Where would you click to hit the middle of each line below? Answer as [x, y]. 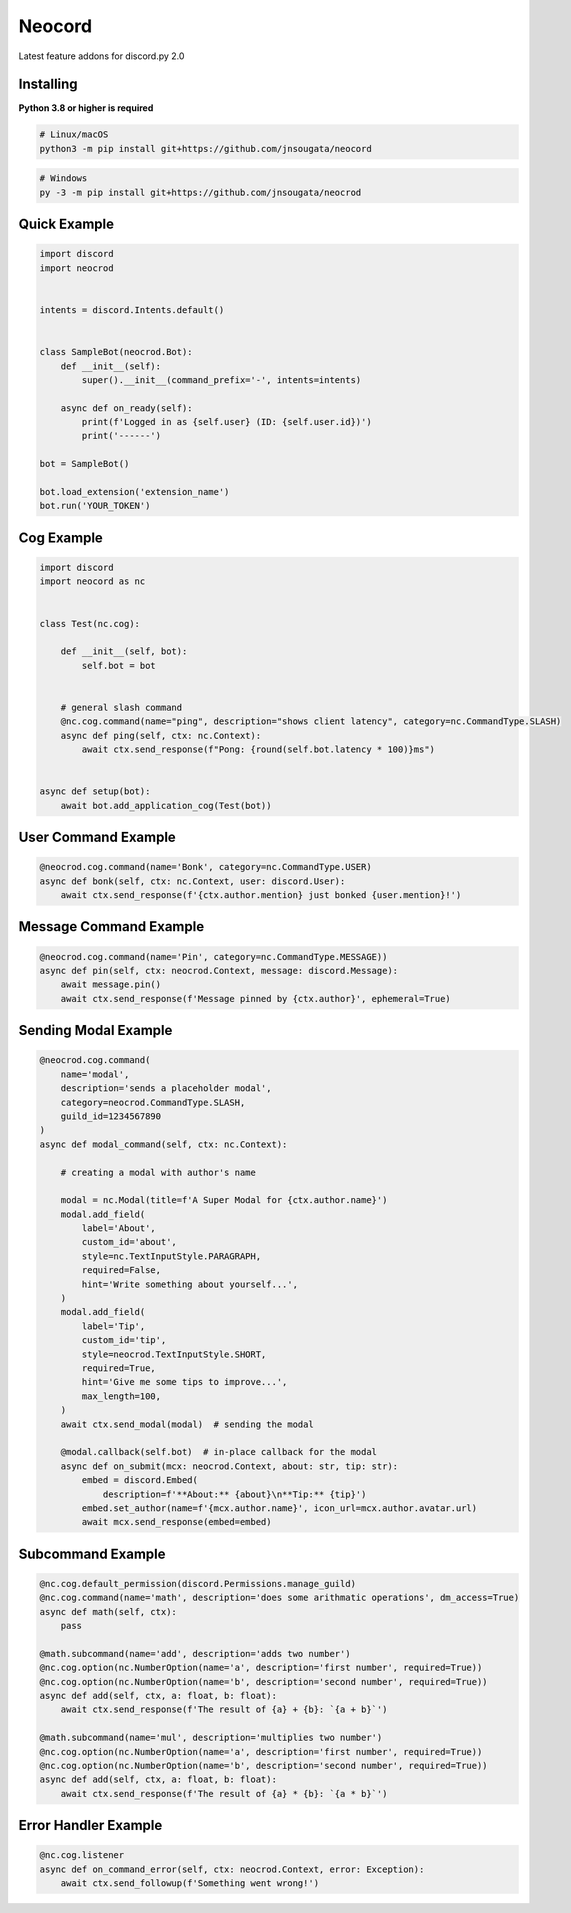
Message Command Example [111, 926]
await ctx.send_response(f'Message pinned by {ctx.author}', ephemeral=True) [256, 998]
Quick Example [66, 224]
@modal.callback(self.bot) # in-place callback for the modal [219, 1452]
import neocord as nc [92, 581]
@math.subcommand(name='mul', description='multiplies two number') [211, 1738]
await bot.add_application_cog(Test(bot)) [166, 805]
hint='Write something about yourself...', [190, 1284]
